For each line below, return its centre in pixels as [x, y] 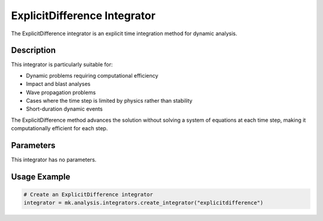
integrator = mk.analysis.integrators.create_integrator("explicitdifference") [144, 203]
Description [33, 50]
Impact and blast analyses [58, 84]
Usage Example [41, 177]
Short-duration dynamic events [64, 109]
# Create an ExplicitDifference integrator [89, 195]
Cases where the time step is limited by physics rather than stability [109, 101]
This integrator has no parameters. [54, 160]
